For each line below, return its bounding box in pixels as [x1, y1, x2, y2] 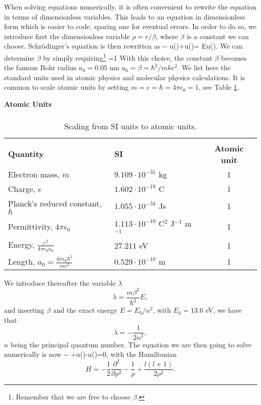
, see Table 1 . [198, 82, 239, 92]
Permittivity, [8, 221, 53, 233]
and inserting [4, 305, 45, 315]
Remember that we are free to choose [16, 391, 131, 402]
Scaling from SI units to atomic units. [64, 120, 197, 132]
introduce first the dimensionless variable [4, 31, 130, 41]
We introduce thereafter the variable [4, 277, 116, 288]
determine [4, 52, 35, 63]
